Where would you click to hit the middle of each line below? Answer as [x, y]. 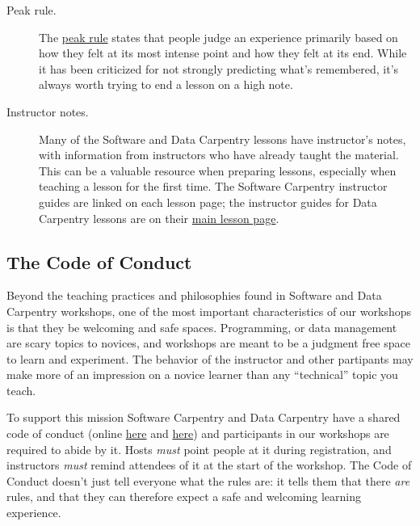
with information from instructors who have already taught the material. [219, 155]
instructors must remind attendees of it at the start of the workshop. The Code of [209, 465]
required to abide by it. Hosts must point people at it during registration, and [199, 449]
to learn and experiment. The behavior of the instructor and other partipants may [210, 358]
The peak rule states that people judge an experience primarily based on [218, 37]
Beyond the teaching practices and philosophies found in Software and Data [194, 295]
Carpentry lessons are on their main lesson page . [159, 218]
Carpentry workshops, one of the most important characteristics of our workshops [209, 311]
